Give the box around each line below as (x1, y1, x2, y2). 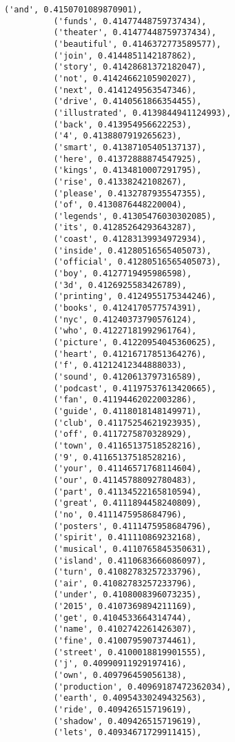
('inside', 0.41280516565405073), (53, 245, 212, 256)
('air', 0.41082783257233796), (53, 578, 197, 588)
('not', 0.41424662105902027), (53, 73, 197, 83)
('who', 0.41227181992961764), (53, 326, 197, 336)
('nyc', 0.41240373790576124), (53, 314, 197, 324)
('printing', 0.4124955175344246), (53, 291, 216, 302)
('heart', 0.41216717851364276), (53, 349, 207, 359)
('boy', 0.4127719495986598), (53, 269, 192, 279)
